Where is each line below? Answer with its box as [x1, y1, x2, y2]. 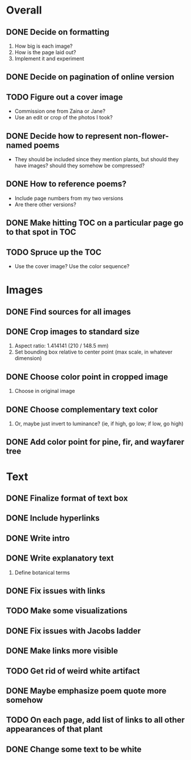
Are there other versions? [14, 201, 76, 208]
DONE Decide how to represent [6, 131, 122, 141]
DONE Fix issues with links [6, 586, 106, 596]
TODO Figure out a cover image [6, 92, 123, 102]
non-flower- [123, 131, 169, 141]
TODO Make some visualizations [6, 606, 128, 616]
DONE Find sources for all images [6, 306, 131, 316]
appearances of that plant [6, 724, 103, 734]
